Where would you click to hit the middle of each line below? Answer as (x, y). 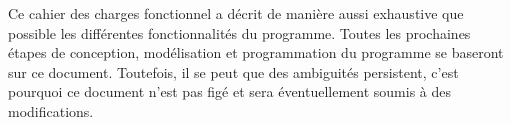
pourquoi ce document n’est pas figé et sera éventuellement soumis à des (230, 91)
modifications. (51, 110)
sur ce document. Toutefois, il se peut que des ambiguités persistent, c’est (233, 71)
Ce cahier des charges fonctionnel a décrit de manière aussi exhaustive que (236, 13)
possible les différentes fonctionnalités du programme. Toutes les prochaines (239, 32)
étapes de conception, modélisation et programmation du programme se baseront (256, 52)
